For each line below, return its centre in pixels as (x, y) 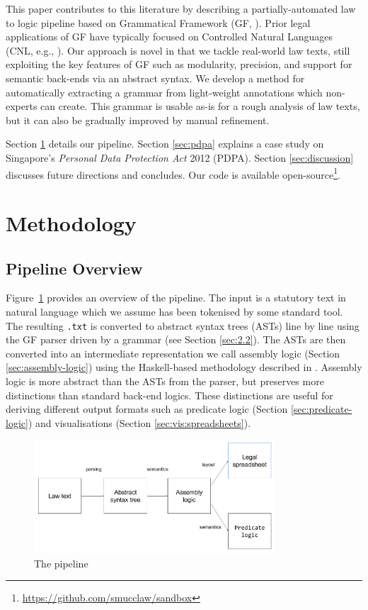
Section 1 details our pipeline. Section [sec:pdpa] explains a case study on (165, 144)
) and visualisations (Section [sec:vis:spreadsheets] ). (139, 422)
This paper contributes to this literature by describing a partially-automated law (181, 9)
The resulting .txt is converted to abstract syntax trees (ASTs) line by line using (183, 325)
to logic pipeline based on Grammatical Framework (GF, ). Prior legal (158, 22)
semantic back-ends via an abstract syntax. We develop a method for (155, 78)
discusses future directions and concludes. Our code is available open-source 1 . (173, 173)
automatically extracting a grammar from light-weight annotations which (164, 92)
